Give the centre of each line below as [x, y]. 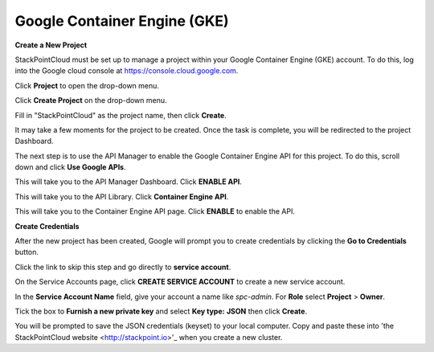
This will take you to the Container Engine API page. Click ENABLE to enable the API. [155, 211]
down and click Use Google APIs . [70, 167]
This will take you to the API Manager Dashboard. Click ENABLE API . [129, 182]
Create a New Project [51, 45]
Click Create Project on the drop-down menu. [91, 100]
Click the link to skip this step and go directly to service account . [123, 267]
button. [27, 252]
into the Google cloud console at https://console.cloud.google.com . [127, 71]
